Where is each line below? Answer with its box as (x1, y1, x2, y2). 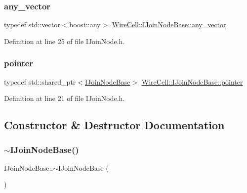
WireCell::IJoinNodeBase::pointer (141, 76, 243, 87)
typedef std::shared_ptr (4, 76, 76, 87)
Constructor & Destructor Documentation (4, 117, 225, 133)
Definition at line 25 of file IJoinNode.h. (4, 36, 125, 46)
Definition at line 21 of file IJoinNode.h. (4, 93, 125, 103)
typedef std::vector (4, 19, 60, 30)
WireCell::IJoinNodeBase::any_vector (112, 19, 226, 30)
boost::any (69, 19, 101, 30)
